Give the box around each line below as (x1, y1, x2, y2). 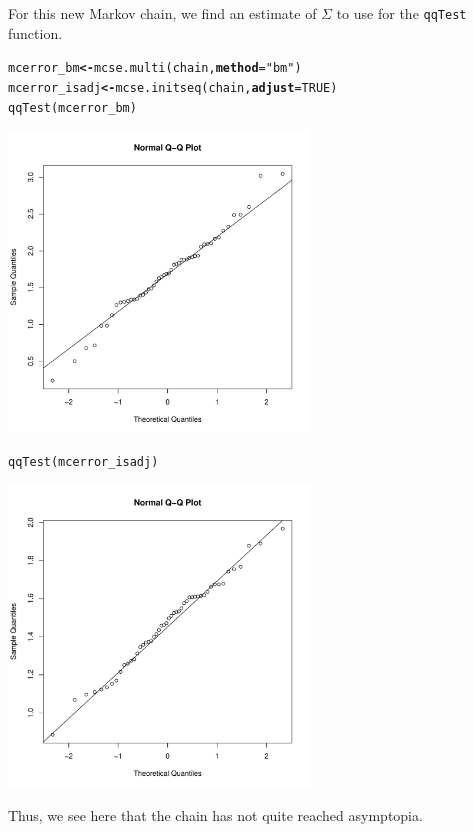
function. (8, 22, 63, 43)
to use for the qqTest (336, 3, 467, 23)
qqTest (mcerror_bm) (8, 100, 137, 115)
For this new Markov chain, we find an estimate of (8, 3, 317, 23)
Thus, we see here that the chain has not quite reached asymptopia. (8, 804, 423, 825)
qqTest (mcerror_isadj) (8, 455, 159, 470)
